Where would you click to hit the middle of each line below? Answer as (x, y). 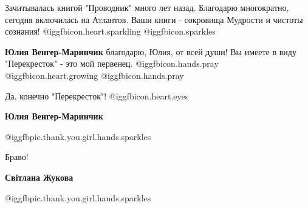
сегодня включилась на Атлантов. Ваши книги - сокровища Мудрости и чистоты (154, 19)
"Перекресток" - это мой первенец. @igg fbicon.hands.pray (112, 63)
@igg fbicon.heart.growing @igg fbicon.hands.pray (94, 75)
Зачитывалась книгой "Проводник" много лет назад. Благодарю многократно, (147, 7)
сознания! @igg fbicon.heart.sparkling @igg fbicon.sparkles (110, 31)
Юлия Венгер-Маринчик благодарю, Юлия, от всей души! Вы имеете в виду (151, 51)
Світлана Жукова (39, 177)
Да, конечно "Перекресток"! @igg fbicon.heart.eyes (97, 96)
